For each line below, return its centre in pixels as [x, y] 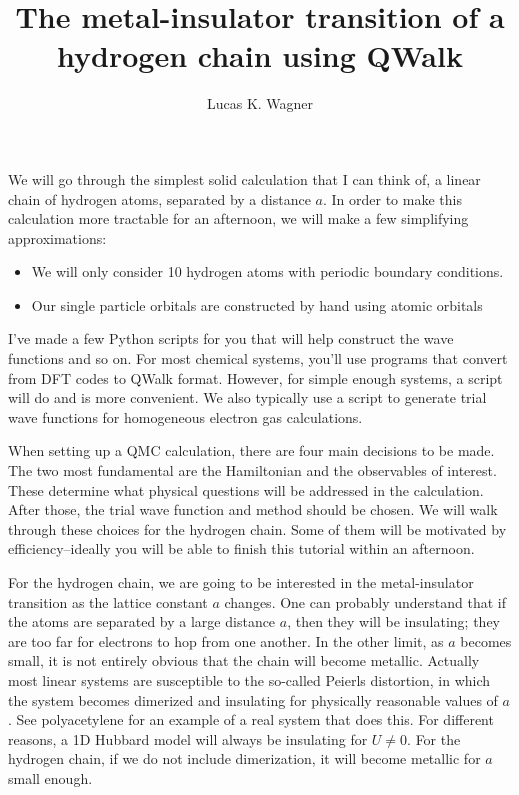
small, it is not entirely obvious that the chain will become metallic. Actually [244, 660]
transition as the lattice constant [108, 601]
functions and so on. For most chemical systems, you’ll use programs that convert [258, 358]
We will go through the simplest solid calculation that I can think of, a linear [244, 178]
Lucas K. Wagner [260, 103]
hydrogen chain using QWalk [260, 55]
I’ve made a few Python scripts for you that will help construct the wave [231, 338]
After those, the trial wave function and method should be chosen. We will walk [253, 509]
